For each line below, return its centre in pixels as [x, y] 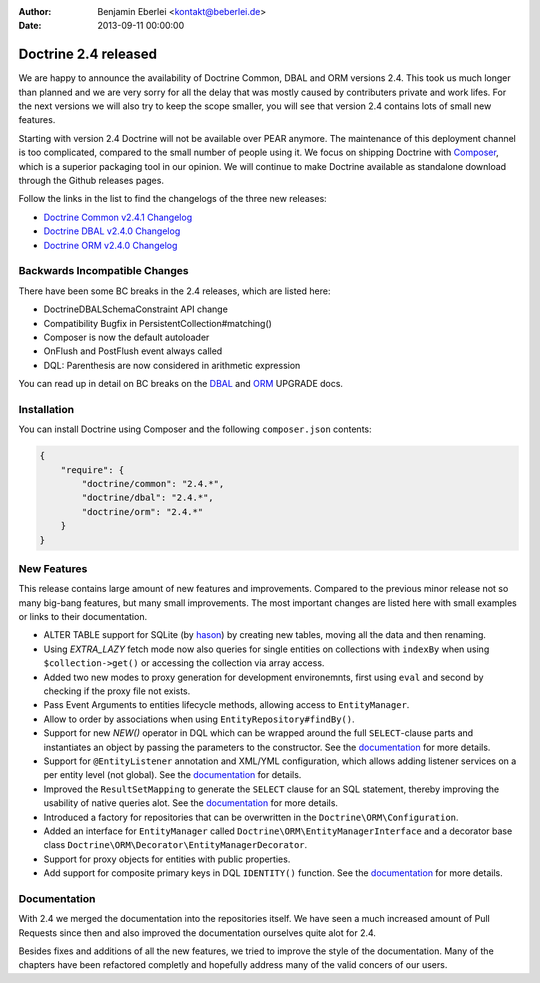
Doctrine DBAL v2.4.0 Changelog [112, 231]
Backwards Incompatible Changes [103, 271]
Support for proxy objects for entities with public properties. [167, 859]
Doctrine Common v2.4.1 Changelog [118, 217]
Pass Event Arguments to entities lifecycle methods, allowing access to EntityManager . [226, 705]
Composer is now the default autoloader [126, 337]
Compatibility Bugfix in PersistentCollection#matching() [157, 323]
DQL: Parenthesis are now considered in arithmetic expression [172, 365]
